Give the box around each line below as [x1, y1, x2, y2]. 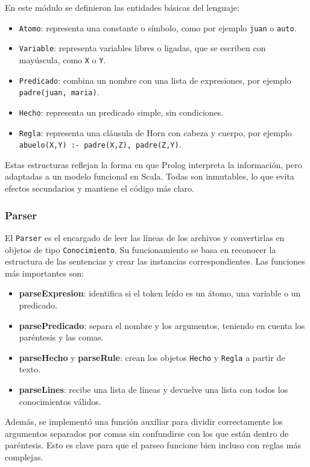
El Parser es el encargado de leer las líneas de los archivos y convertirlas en [5, 231, 285, 243]
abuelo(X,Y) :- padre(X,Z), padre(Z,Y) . [19, 138, 182, 151]
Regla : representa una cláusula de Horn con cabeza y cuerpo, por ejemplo [19, 126, 292, 139]
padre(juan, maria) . [19, 86, 100, 98]
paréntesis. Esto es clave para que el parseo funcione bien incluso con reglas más [5, 439, 301, 451]
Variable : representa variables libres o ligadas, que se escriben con [19, 42, 266, 54]
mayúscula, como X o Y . [19, 53, 106, 66]
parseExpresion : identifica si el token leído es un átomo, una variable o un [19, 287, 301, 299]
